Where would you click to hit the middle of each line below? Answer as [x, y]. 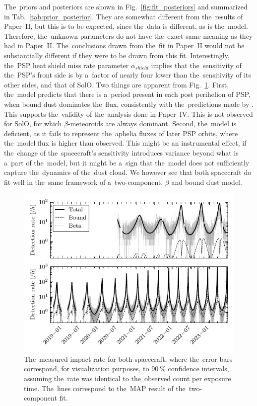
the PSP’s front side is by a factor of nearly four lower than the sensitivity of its [128, 75]
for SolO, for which [33, 123]
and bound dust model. [207, 182]
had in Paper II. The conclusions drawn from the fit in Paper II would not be [124, 45]
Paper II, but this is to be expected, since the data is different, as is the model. [126, 26]
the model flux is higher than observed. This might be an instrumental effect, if [125, 143]
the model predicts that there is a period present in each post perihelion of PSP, [127, 94]
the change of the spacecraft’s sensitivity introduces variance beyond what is [121, 152]
